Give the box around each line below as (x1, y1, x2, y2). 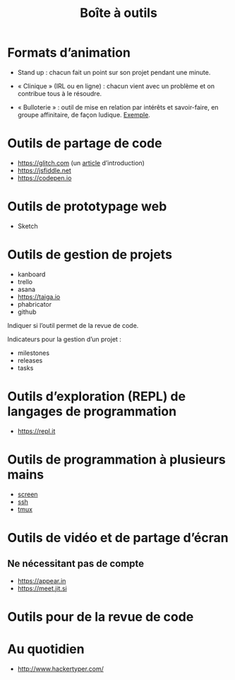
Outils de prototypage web (7, 199, 167, 215)
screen (17, 490, 38, 498)
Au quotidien (7, 641, 85, 657)
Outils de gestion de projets (7, 247, 173, 262)
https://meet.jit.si (17, 584, 67, 592)
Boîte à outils (80, 5, 157, 21)
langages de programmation (7, 403, 177, 419)
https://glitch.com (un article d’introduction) (17, 158, 145, 167)
